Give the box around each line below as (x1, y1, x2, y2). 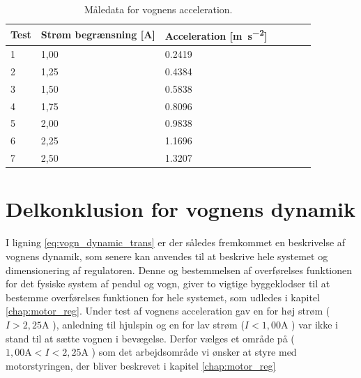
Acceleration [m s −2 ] (164, 27, 268, 43)
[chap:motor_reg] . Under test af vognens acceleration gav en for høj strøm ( (6, 303, 330, 318)
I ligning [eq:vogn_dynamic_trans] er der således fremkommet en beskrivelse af (6, 235, 346, 250)
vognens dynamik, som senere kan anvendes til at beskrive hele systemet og (6, 248, 328, 263)
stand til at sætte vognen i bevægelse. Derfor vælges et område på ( (6, 331, 295, 345)
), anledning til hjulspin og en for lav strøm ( (52, 317, 245, 331)
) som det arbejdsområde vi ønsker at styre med (91, 345, 297, 359)
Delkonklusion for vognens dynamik (6, 195, 356, 223)
